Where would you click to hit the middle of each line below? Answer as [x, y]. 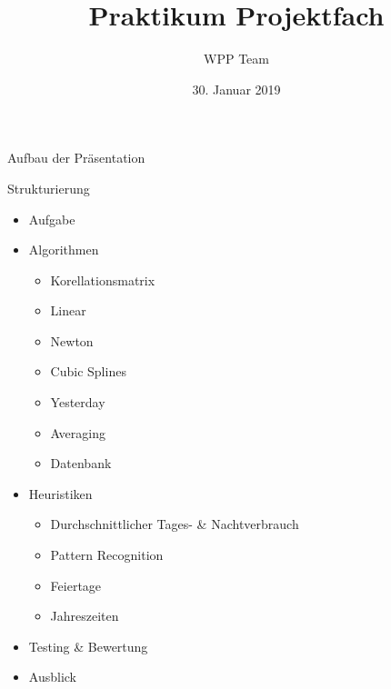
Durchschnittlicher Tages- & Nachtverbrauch [175, 524]
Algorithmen [64, 250]
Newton [72, 340]
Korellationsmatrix [103, 280]
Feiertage [76, 585]
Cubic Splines [88, 371]
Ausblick [52, 677]
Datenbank [81, 463]
